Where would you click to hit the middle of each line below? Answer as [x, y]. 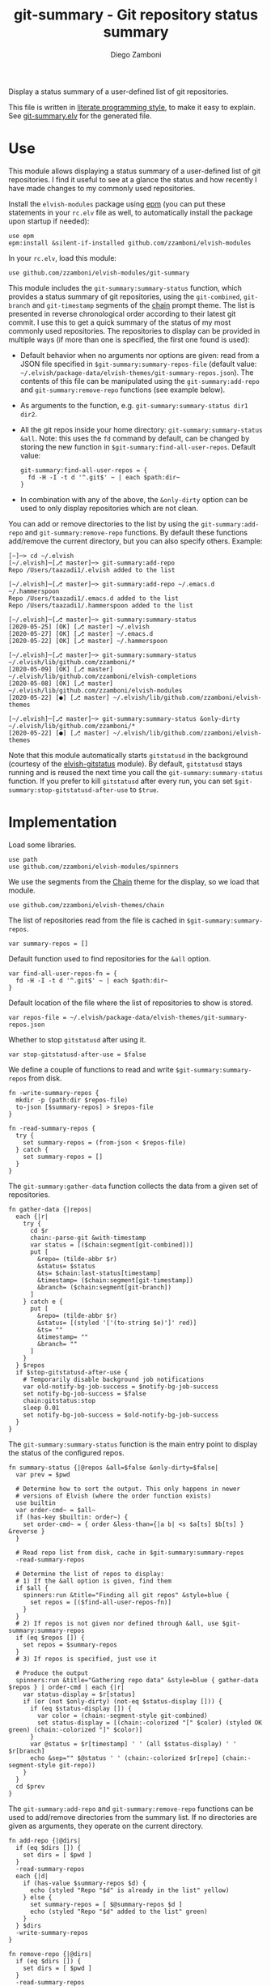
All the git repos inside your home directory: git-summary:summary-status [141, 429]
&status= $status [66, 1266]
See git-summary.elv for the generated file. [80, 116]
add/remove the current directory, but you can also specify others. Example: [135, 541]
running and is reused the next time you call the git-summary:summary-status [136, 772]
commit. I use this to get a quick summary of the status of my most [120, 322]
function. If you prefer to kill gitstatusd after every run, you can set [121, 781]
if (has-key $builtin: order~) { [72, 1517]
